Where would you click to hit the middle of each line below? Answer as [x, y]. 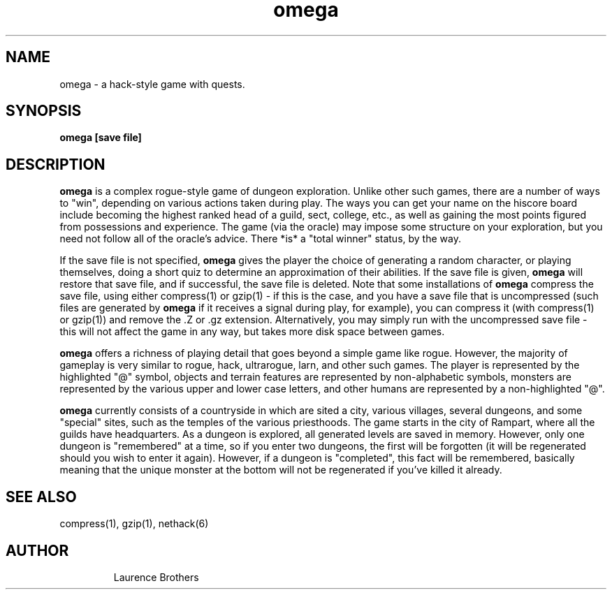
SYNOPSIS [44, 111]
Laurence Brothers [156, 577]
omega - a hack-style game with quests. [152, 84]
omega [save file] [101, 138]
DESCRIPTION [56, 164]
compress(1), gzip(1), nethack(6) [134, 524]
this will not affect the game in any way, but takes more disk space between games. [252, 332]
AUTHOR [37, 550]
